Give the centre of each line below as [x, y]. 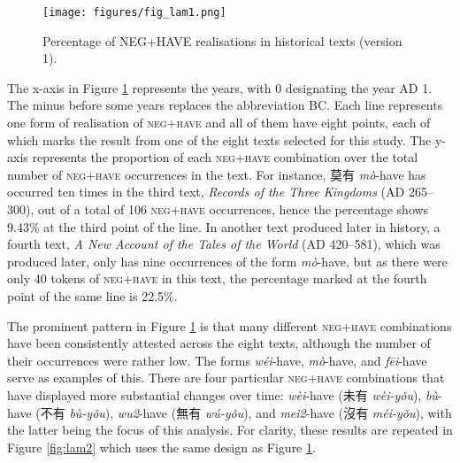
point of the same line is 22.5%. [92, 295]
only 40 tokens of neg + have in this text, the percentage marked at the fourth [217, 278]
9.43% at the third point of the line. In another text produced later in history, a [224, 226]
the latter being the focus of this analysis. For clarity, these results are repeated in [230, 430]
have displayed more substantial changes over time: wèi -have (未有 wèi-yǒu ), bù [222, 394]
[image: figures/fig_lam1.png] [134, 12]
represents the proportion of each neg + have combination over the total [225, 157]
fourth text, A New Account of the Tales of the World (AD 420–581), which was [224, 244]
